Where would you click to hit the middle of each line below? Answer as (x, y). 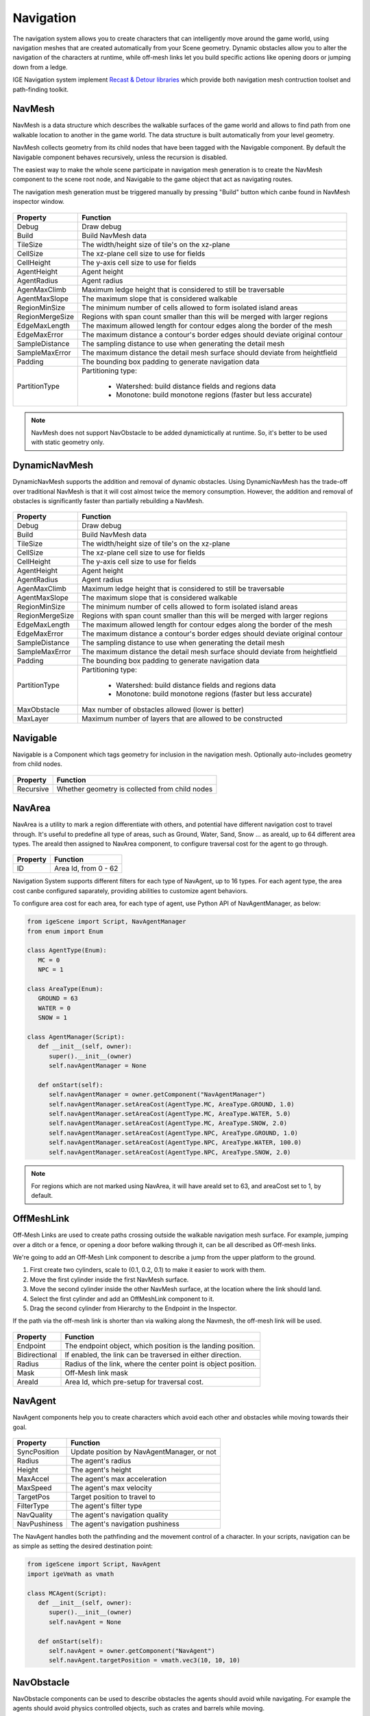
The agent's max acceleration (119, 1479)
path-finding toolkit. (40, 89)
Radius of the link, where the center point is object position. (161, 1364)
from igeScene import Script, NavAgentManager (107, 922)
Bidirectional (37, 1354)
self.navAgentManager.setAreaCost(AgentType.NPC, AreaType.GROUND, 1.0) (173, 1133)
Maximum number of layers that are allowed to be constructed (182, 719)
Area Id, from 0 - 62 (86, 868)
